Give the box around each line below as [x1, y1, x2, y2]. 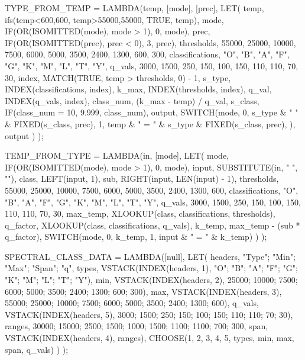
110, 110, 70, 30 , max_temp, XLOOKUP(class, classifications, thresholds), [5, 207, 275, 220]
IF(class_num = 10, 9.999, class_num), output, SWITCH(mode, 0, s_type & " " [5, 106, 298, 118]
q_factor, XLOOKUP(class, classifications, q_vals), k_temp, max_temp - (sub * [5, 218, 300, 231]
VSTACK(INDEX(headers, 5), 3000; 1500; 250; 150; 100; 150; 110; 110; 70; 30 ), [5, 308, 293, 320]
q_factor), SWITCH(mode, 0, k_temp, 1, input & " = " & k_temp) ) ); [5, 230, 267, 243]
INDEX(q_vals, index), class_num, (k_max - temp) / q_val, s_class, [5, 94, 259, 107]
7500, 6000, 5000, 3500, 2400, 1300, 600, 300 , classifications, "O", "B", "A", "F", [5, 48, 290, 60]
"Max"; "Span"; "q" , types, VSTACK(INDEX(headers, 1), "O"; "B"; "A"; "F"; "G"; [5, 262, 298, 274]
